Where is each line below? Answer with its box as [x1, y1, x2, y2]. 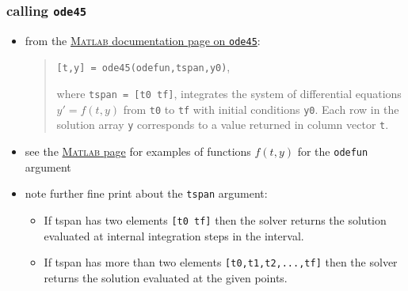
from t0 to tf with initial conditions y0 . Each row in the [123, 100, 399, 117]
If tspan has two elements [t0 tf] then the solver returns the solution [44, 211, 387, 228]
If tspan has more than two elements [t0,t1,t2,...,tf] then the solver [44, 254, 398, 270]
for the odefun [297, 143, 368, 160]
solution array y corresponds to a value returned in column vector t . [56, 116, 389, 133]
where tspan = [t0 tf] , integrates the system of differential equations [56, 85, 402, 102]
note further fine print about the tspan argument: [25, 185, 268, 202]
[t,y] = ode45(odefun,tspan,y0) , [56, 59, 231, 75]
